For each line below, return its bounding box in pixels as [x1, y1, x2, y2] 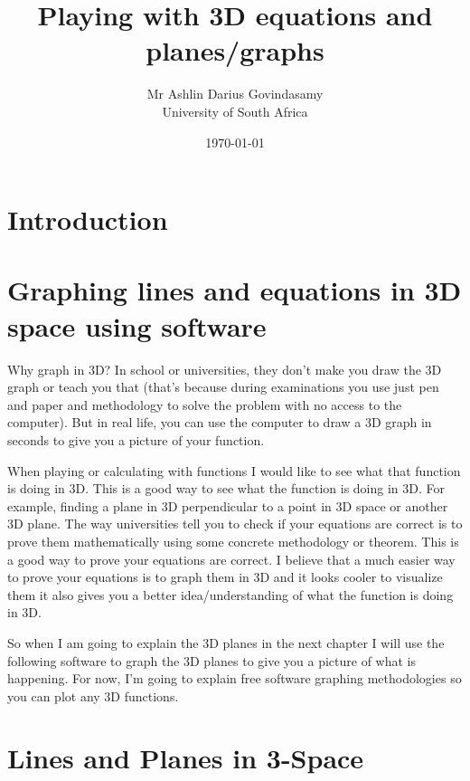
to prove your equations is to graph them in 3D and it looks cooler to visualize [7, 567, 443, 586]
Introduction [7, 201, 168, 238]
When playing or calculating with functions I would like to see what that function [7, 461, 461, 480]
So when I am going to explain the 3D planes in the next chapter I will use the [7, 633, 445, 652]
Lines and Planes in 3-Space [7, 739, 364, 776]
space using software [7, 307, 267, 344]
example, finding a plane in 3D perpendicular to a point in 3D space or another [7, 496, 448, 515]
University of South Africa [162, 101, 308, 120]
